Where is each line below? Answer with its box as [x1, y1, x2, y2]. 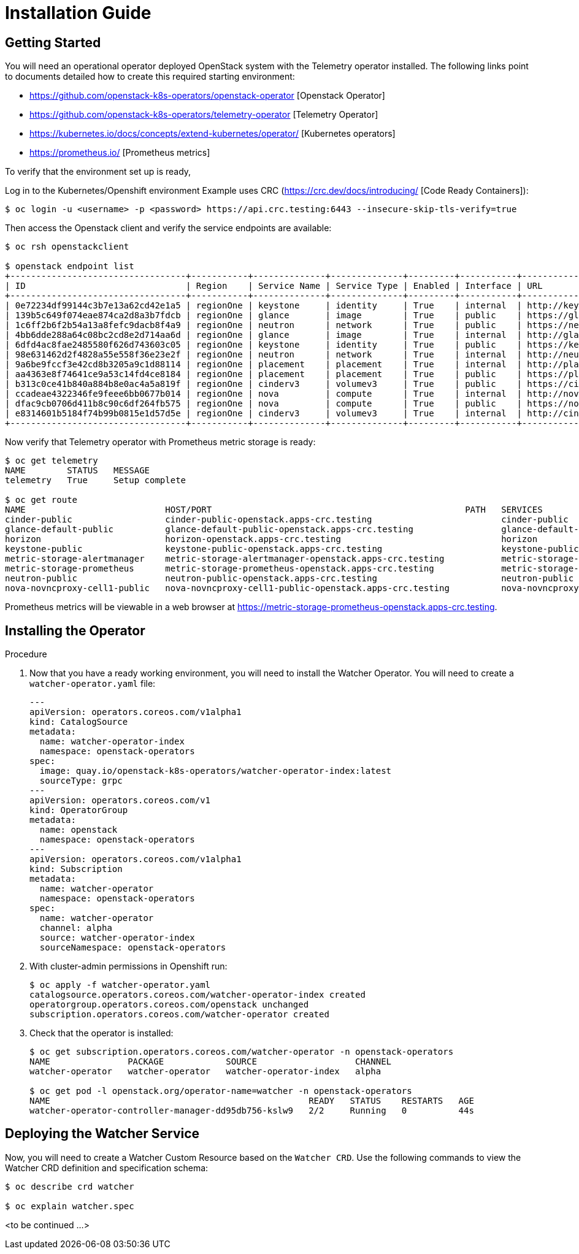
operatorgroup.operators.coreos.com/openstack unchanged [29, 1000, 309, 1010]
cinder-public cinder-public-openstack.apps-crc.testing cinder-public [5, 514, 569, 525]
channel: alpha [39, 923, 112, 933]
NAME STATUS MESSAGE [5, 465, 150, 476]
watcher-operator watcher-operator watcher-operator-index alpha [29, 1066, 382, 1077]
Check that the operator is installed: [29, 1028, 174, 1039]
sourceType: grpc [39, 776, 123, 786]
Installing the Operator [5, 622, 145, 638]
